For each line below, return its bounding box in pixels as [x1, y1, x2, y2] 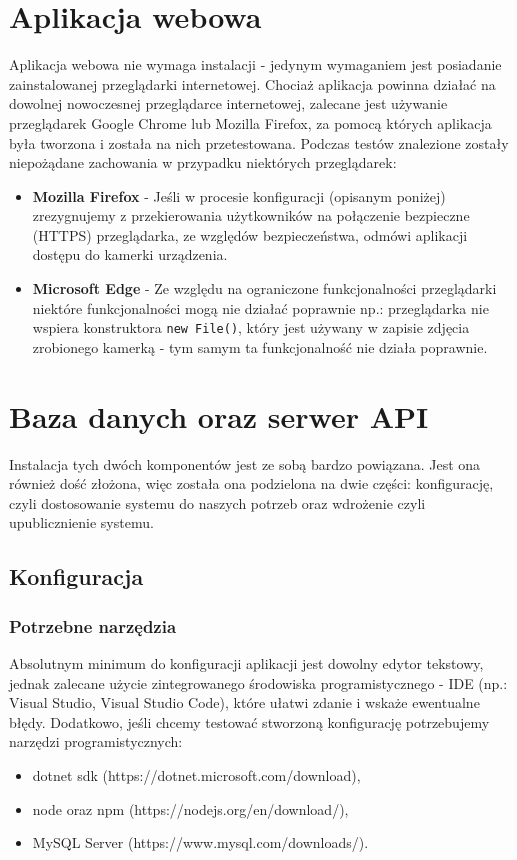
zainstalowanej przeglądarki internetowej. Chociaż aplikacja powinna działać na [9, 73, 496, 94]
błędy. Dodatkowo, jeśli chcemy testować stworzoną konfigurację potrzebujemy [9, 711, 490, 732]
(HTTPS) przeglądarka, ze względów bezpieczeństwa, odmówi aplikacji [32, 224, 468, 245]
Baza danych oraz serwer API [9, 395, 429, 436]
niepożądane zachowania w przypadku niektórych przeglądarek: [9, 152, 397, 173]
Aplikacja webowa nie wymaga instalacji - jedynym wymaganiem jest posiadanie [9, 54, 502, 75]
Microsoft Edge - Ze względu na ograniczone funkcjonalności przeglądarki [32, 278, 497, 299]
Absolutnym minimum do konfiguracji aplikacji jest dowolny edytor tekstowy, [9, 653, 484, 673]
